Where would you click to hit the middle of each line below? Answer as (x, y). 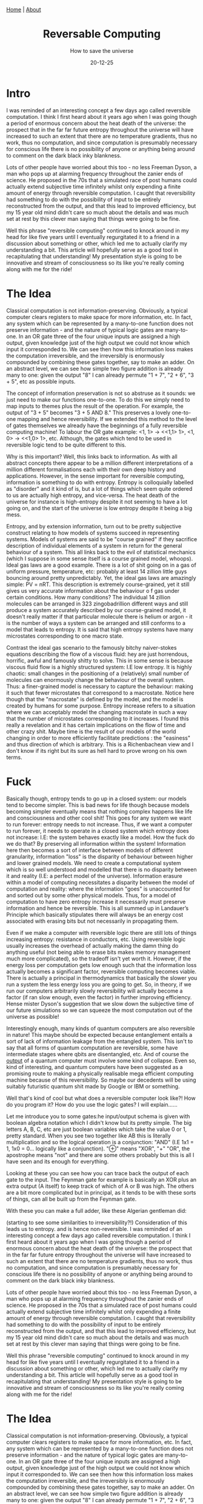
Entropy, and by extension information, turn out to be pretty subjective (94, 526)
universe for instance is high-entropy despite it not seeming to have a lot (97, 501)
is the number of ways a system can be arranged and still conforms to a (96, 623)
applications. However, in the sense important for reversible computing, (95, 476)
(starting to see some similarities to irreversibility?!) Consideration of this (97, 1222)
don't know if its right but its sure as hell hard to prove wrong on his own (97, 750)
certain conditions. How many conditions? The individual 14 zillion (88, 597)
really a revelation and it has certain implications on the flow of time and (96, 725)
